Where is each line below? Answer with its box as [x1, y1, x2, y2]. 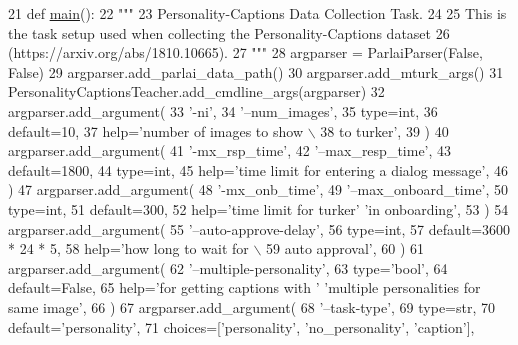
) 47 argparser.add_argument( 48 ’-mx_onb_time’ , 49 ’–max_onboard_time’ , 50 [8, 179, 509, 200]
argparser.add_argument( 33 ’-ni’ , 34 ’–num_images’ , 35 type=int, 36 [8, 100, 438, 121]
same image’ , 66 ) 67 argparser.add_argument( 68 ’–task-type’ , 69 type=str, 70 [8, 296, 495, 317]
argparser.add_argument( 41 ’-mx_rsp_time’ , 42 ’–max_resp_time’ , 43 [8, 140, 452, 161]
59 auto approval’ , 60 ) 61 [266, 238, 424, 259]
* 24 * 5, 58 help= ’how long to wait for [8, 238, 249, 259]
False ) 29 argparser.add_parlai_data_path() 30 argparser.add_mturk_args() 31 [8, 61, 504, 82]
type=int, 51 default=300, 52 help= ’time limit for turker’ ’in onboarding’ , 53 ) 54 [8, 198, 509, 219]
